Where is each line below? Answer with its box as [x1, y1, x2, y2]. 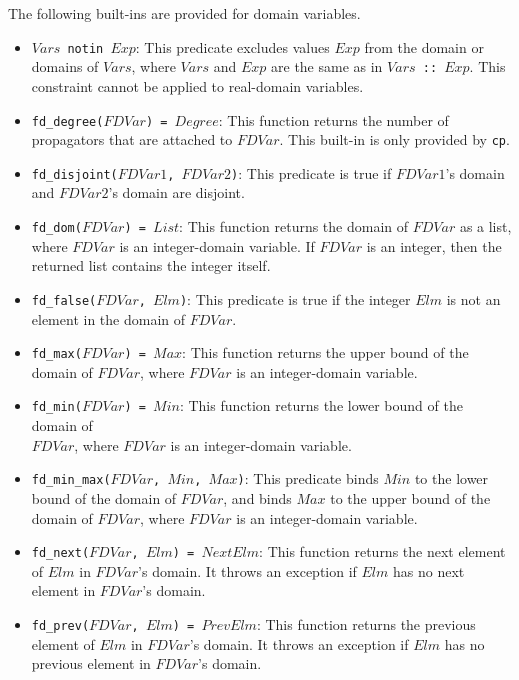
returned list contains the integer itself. [31, 255, 271, 276]
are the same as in [271, 56, 383, 77]
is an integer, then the [366, 235, 502, 256]
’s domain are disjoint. [108, 182, 245, 203]
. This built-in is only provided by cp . [279, 129, 510, 150]
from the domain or [364, 36, 484, 57]
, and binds [223, 487, 292, 508]
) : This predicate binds [237, 468, 379, 489]
